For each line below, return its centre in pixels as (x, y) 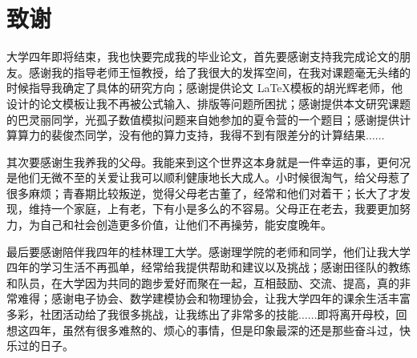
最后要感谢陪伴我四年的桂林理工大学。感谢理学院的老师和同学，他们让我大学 (208, 251)
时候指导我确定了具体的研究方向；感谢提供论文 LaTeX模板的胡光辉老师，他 (205, 88)
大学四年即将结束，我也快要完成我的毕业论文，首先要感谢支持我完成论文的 (203, 56)
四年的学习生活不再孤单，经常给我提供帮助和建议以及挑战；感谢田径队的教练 (208, 267)
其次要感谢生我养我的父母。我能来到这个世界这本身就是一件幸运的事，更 (197, 161)
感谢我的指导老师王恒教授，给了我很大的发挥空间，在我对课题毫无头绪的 (219, 72)
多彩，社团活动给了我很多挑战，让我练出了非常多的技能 (152, 314)
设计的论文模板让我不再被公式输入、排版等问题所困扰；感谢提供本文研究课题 (208, 103)
